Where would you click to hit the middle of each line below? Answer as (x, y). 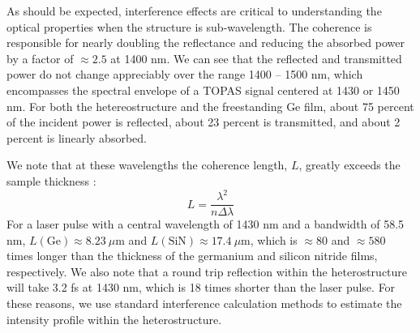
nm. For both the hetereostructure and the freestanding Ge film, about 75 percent (210, 106)
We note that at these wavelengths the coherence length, (147, 165)
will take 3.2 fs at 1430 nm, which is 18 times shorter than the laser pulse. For (201, 287)
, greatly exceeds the (349, 165)
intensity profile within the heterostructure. (114, 319)
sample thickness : (51, 180)
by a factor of (40, 58)
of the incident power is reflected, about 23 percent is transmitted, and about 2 (204, 122)
